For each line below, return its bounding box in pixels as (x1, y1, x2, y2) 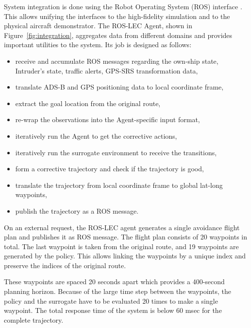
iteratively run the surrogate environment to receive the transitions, (15, 147, 217, 157)
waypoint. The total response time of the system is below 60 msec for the (4, 305, 222, 315)
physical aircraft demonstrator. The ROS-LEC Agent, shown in (4, 20, 192, 31)
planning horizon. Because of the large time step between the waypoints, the (4, 286, 231, 296)
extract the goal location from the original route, (15, 98, 161, 108)
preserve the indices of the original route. (4, 260, 126, 270)
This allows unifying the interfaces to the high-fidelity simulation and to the (4, 11, 230, 21)
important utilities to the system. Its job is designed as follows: (4, 39, 192, 50)
